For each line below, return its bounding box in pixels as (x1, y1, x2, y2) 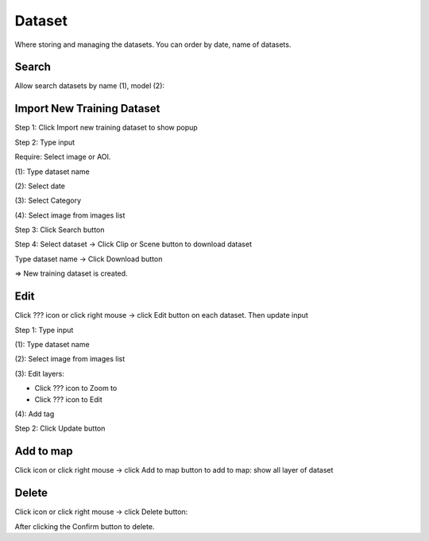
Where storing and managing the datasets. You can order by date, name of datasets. (14, 40, 292, 49)
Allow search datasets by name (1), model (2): (14, 81, 165, 91)
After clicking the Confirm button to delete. (14, 521, 155, 531)
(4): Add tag (14, 409, 55, 419)
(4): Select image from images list (14, 211, 126, 220)
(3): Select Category (14, 195, 82, 206)
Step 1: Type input (14, 325, 74, 334)
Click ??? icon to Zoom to (34, 384, 118, 393)
